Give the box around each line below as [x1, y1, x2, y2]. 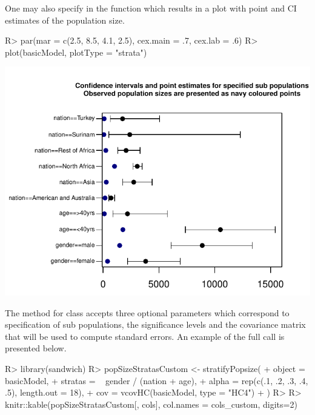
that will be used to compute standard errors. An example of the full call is [5, 330, 285, 342]
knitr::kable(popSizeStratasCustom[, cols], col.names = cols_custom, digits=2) [5, 397, 297, 410]
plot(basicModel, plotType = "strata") [5, 45, 147, 58]
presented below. [5, 342, 67, 354]
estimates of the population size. [5, 13, 125, 26]
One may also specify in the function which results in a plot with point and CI [5, 2, 297, 14]
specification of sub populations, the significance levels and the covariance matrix [5, 318, 306, 331]
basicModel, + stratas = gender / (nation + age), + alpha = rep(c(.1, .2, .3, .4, [5, 374, 308, 387]
